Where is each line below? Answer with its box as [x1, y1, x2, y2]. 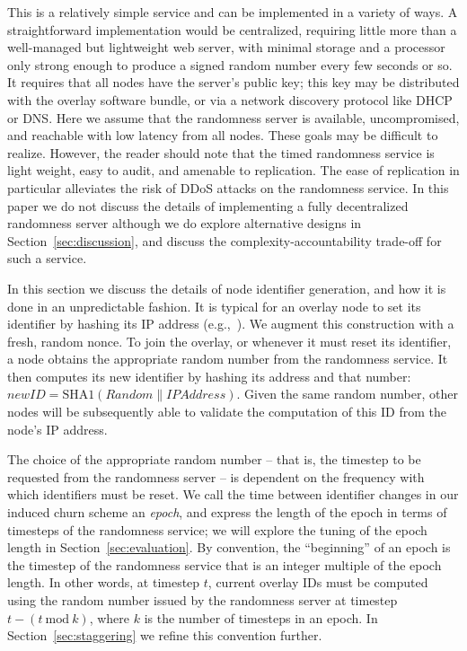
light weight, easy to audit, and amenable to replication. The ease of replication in [7, 161, 460, 180]
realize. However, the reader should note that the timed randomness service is [7, 143, 435, 162]
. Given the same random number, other [236, 384, 458, 403]
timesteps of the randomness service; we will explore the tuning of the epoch [7, 520, 427, 539]
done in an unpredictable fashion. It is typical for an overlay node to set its [7, 296, 421, 315]
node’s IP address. [7, 419, 108, 438]
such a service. [7, 249, 87, 268]
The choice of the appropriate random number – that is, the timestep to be [7, 450, 421, 469]
